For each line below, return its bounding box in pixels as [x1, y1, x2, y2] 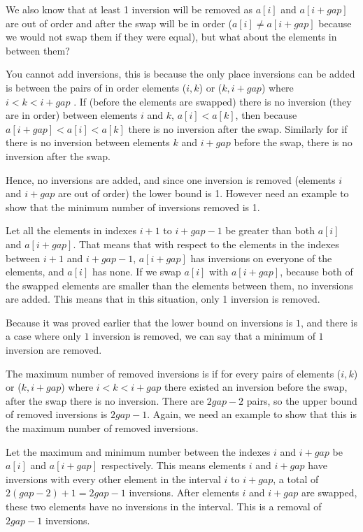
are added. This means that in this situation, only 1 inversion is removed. [6, 292, 320, 306]
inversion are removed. [6, 343, 102, 357]
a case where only [6, 329, 81, 343]
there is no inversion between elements [6, 135, 170, 150]
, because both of [280, 264, 353, 279]
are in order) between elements [6, 108, 138, 122]
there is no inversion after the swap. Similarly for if [128, 121, 348, 136]
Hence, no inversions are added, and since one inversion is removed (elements [6, 172, 336, 187]
